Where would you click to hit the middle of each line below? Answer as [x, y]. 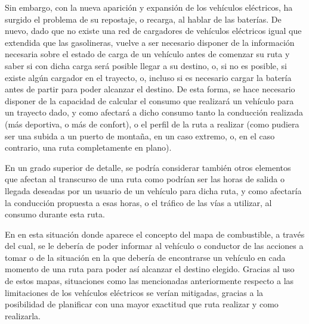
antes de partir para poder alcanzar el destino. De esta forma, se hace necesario [150, 89]
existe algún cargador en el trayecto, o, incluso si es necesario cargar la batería [148, 77]
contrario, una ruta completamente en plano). [88, 147]
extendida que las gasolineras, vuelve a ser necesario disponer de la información [150, 42]
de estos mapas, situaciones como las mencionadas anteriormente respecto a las [149, 281]
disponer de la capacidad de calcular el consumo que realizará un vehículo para [149, 100]
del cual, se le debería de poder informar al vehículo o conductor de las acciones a [154, 246]
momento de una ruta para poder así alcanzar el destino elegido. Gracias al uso [150, 269]
